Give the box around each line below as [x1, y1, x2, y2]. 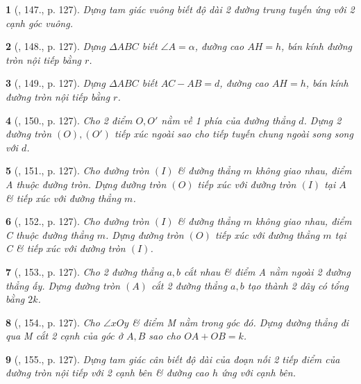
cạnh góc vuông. [6, 15, 73, 30]
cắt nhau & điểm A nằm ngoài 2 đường [184, 264, 351, 278]
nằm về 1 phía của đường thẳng [161, 112, 296, 127]
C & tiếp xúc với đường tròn [6, 241, 126, 256]
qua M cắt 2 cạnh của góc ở [6, 328, 123, 343]
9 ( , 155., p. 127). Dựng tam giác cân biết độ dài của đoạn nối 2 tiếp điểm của [6, 351, 340, 366]
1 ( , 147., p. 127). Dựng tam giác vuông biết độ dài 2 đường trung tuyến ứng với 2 [6, 2, 355, 16]
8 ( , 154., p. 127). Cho [6, 315, 100, 329]
